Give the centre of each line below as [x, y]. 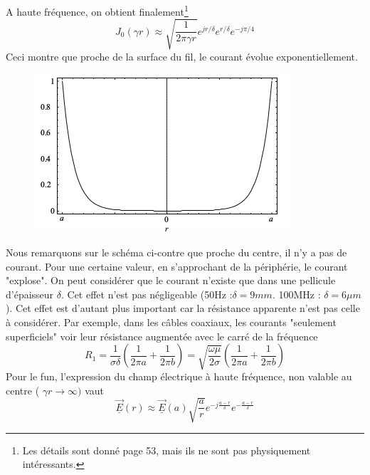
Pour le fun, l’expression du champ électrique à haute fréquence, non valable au [179, 376]
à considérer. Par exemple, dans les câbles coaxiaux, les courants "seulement [171, 322]
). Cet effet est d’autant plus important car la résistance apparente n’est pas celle [183, 308]
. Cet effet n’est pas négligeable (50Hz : [147, 294]
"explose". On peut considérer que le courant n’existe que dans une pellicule [171, 280]
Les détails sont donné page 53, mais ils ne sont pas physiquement [166, 450]
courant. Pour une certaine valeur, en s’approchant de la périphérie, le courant [177, 266]
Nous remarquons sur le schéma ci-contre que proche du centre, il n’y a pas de [176, 252]
